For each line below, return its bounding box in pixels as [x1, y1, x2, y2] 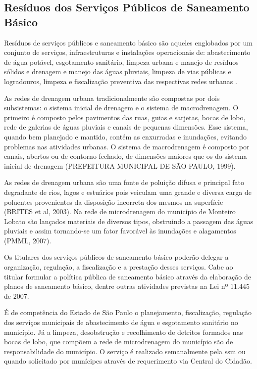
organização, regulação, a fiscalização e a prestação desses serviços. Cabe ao [4, 262, 233, 272]
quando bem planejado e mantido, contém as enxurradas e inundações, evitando [4, 131, 247, 141]
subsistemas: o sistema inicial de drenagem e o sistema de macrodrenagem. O [4, 102, 239, 113]
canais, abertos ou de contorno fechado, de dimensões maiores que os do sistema [4, 151, 247, 161]
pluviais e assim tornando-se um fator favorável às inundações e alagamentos [4, 226, 236, 236]
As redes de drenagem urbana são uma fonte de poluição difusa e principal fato [4, 177, 245, 187]
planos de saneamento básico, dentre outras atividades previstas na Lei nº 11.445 [4, 281, 250, 291]
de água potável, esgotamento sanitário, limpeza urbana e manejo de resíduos [4, 56, 239, 67]
